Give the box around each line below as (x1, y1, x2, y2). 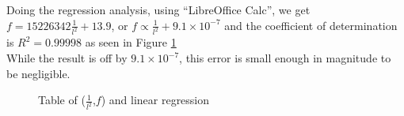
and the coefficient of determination (224, 17, 398, 33)
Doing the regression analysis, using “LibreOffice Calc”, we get (6, 2, 311, 17)
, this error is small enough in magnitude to (179, 50, 391, 66)
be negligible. (6, 65, 71, 81)
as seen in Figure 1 (85, 34, 177, 51)
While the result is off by (6, 50, 128, 66)
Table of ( (38, 92, 86, 108)
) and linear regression (101, 92, 210, 108)
